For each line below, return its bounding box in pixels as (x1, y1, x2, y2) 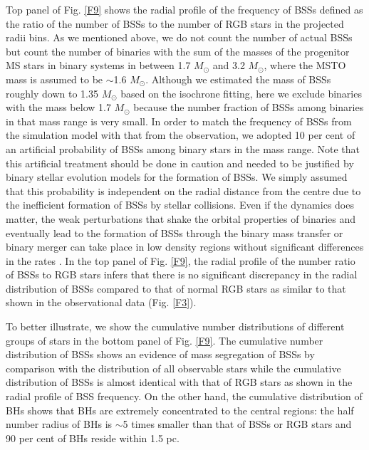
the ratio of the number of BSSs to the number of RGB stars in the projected (6, 16, 344, 31)
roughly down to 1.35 (6, 85, 98, 100)
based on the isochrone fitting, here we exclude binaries (120, 85, 362, 100)
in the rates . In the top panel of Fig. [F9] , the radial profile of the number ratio (6, 253, 355, 268)
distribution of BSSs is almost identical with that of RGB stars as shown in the (6, 375, 353, 389)
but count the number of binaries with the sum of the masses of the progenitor (6, 43, 350, 58)
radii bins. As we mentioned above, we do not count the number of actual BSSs (6, 30, 353, 45)
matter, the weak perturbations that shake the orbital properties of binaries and (6, 211, 356, 226)
